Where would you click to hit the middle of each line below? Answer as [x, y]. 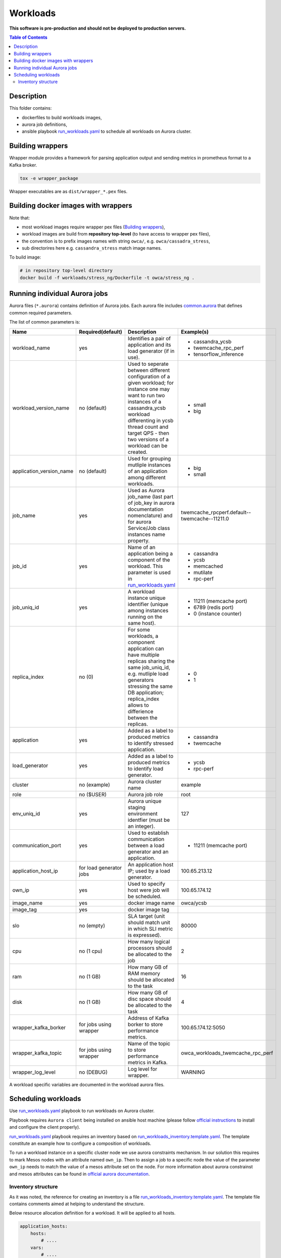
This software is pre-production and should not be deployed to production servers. [98, 28]
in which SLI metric [150, 928]
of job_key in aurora [151, 503]
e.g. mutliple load [148, 673]
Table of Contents [28, 37]
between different [149, 370]
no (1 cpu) [91, 951]
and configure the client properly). [45, 1127]
